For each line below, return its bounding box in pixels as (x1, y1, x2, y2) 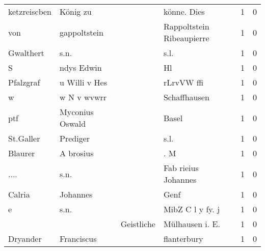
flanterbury (163, 233, 203, 244)
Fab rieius (163, 162, 199, 174)
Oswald (60, 118, 86, 129)
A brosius (60, 147, 94, 159)
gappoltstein (60, 26, 103, 38)
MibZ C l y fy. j (163, 203, 220, 215)
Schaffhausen (163, 91, 209, 103)
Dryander (8, 233, 42, 244)
